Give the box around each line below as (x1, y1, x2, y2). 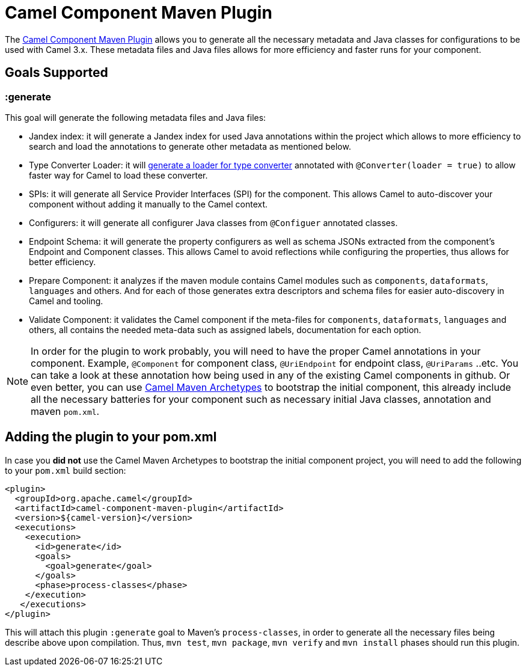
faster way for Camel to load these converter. (29, 170, 208, 180)
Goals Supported (5, 65, 108, 81)
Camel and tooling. (29, 295, 103, 306)
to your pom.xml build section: (5, 465, 126, 476)
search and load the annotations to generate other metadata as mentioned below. (29, 141, 351, 152)
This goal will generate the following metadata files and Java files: (5, 112, 266, 123)
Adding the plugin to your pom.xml (5, 429, 217, 445)
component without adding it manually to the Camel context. (29, 198, 268, 209)
